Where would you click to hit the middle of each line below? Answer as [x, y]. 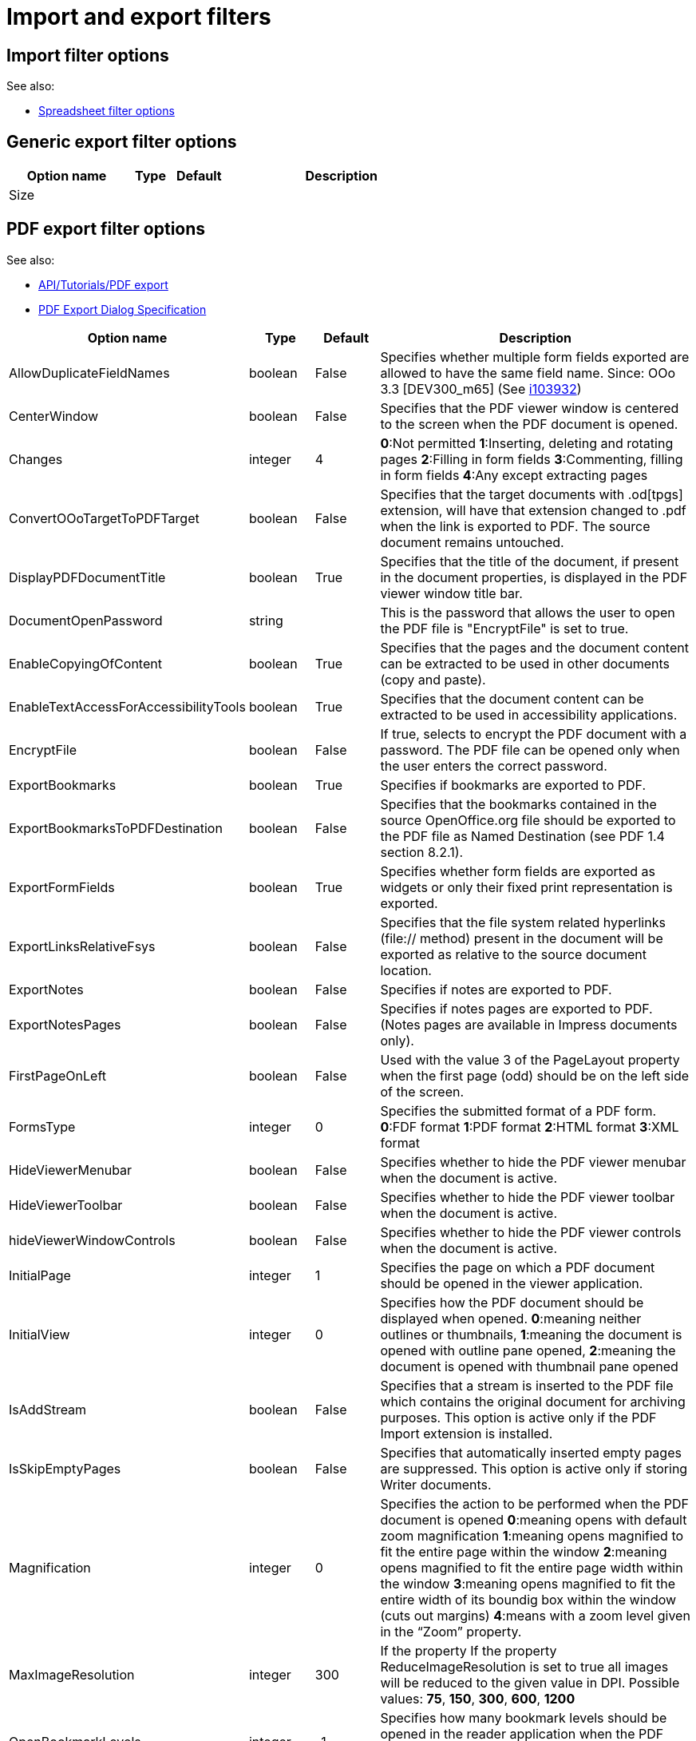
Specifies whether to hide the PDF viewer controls [531, 1232]
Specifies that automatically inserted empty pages [531, 1452]
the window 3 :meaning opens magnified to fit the [528, 1583]
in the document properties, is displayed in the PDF [534, 577]
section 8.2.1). [422, 852]
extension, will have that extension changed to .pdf [533, 510]
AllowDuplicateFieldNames [89, 373]
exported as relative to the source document [513, 954]
